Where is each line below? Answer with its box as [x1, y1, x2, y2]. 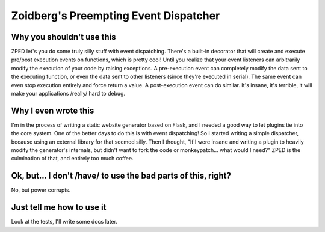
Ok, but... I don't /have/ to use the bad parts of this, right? [11, 171, 231, 181]
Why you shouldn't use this [11, 32, 117, 42]
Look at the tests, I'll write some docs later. [11, 218, 117, 225]
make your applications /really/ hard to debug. [11, 90, 126, 97]
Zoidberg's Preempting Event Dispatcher [11, 9, 220, 22]
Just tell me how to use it [11, 202, 107, 213]
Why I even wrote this [11, 105, 94, 115]
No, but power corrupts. [11, 186, 71, 194]
